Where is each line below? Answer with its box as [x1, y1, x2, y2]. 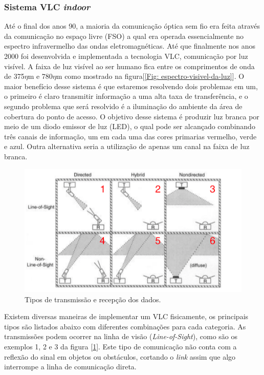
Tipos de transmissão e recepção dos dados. [25, 294, 161, 304]
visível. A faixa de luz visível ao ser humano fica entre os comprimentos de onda [4, 60, 255, 71]
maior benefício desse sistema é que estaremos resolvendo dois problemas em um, [4, 80, 258, 91]
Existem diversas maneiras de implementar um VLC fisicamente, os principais [4, 311, 249, 322]
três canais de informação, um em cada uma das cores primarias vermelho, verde [4, 131, 257, 141]
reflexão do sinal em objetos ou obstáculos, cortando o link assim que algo [4, 351, 236, 362]
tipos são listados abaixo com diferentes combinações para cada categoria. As [4, 321, 246, 331]
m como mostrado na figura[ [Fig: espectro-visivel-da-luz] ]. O [56, 71, 245, 81]
